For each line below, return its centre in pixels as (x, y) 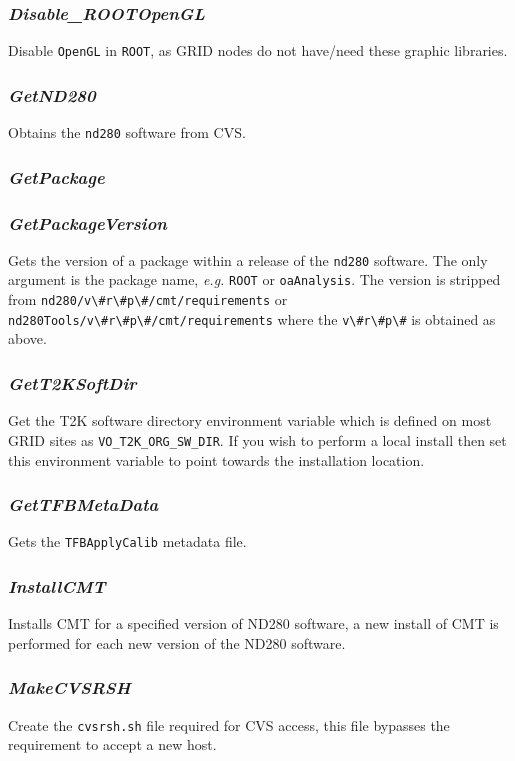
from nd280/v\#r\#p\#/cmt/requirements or (148, 299)
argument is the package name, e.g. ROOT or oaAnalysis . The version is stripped (254, 279)
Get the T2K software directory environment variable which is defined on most (250, 420)
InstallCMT (57, 585)
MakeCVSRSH (69, 687)
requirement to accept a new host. (112, 744)
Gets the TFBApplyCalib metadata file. (127, 541)
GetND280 (52, 94)
